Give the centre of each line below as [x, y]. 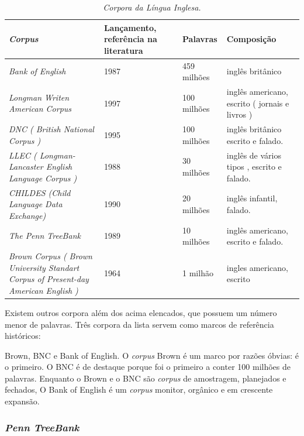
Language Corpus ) [43, 178]
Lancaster [26, 166]
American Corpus [40, 109]
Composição [251, 39]
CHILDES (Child [40, 192]
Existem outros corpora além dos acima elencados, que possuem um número [141, 312]
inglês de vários [254, 155]
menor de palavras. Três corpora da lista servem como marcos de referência [139, 324]
